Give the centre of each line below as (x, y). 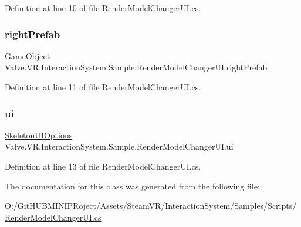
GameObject (28, 55)
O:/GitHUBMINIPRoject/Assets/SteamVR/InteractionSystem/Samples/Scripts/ (151, 206)
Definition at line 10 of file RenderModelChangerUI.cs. (103, 8)
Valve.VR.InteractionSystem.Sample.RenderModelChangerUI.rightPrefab (136, 67)
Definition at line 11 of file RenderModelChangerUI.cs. (103, 87)
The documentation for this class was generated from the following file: (132, 186)
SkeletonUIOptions (39, 135)
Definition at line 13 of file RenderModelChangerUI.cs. (103, 166)
